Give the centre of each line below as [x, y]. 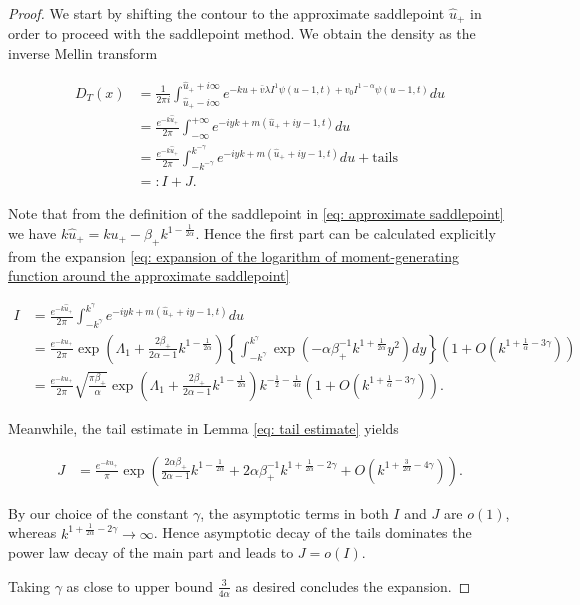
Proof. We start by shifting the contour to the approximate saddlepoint [226, 13]
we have [32, 233]
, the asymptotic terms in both [294, 512]
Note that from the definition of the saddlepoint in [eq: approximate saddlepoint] [256, 213]
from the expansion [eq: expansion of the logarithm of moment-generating [234, 255]
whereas [32, 532]
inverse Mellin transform [83, 53]
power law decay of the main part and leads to [151, 552]
